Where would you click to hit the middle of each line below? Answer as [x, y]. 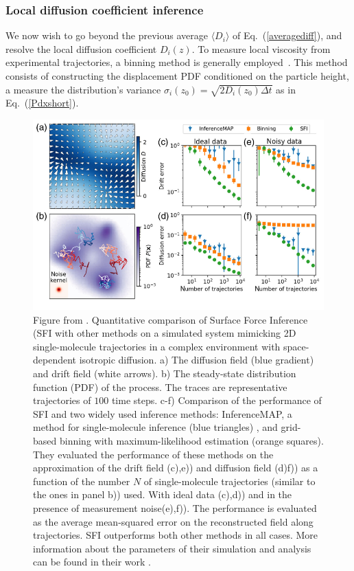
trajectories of [62, 400]
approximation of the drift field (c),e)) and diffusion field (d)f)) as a [176, 468]
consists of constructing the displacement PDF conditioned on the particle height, [177, 76]
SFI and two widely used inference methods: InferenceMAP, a [163, 413]
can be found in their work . [92, 562]
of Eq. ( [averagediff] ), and [287, 35]
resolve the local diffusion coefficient [81, 48]
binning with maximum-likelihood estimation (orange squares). [191, 441]
